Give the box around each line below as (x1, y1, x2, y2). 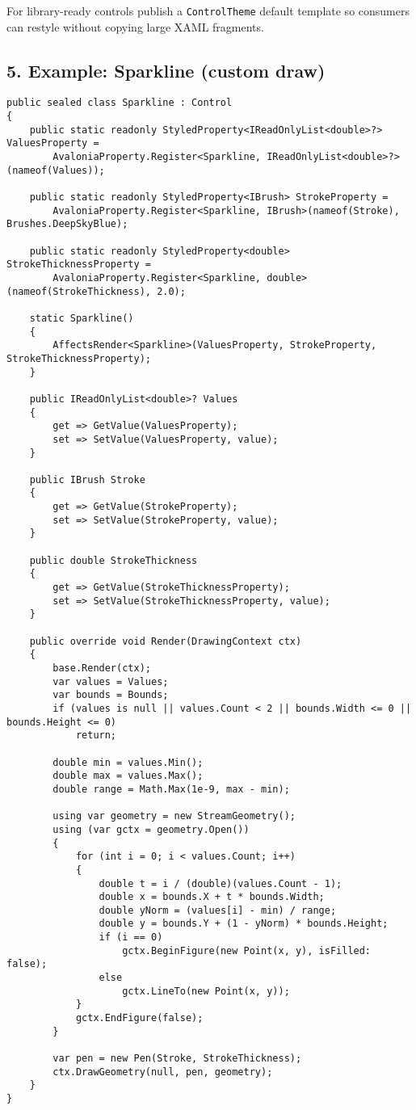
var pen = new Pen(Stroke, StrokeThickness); (53, 1053, 302, 1065)
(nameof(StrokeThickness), (6, 285, 151, 297)
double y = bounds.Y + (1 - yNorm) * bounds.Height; (99, 918, 389, 930)
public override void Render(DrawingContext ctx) (29, 635, 302, 647)
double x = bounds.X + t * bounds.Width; (99, 891, 325, 903)
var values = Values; (53, 675, 169, 687)
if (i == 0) (99, 931, 163, 944)
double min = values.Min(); (53, 756, 204, 768)
